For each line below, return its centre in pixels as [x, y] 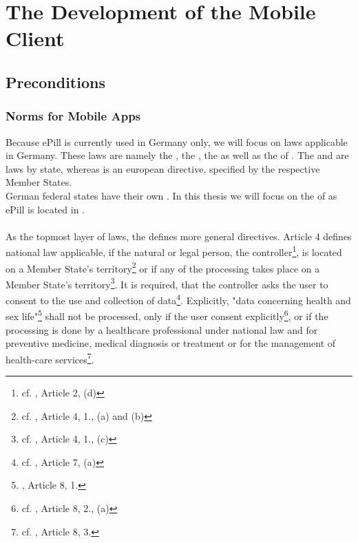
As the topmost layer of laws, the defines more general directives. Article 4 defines [179, 236]
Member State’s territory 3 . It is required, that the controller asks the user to [167, 283]
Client [35, 38]
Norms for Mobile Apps [73, 116]
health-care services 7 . [50, 358]
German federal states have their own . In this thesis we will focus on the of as [171, 195]
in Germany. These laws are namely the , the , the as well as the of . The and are [177, 155]
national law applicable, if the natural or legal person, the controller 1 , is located [174, 251]
